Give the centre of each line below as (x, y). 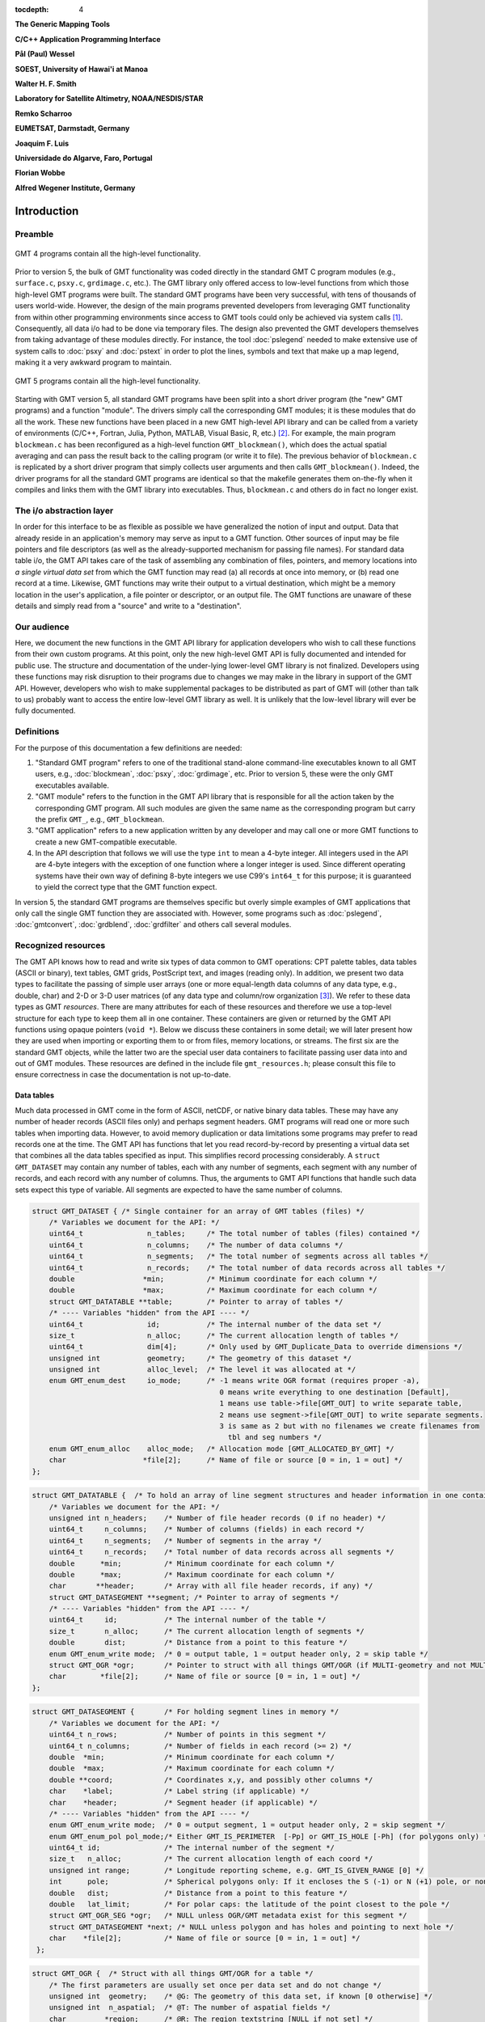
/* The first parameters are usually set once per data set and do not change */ (215, 1985)
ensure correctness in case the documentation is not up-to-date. (123, 1075)
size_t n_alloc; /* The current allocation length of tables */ (224, 1335)
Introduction (47, 211)
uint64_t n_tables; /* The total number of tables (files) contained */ (234, 1234)
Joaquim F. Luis (42, 143)
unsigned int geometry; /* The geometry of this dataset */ (200, 1358)
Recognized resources (60, 945)
